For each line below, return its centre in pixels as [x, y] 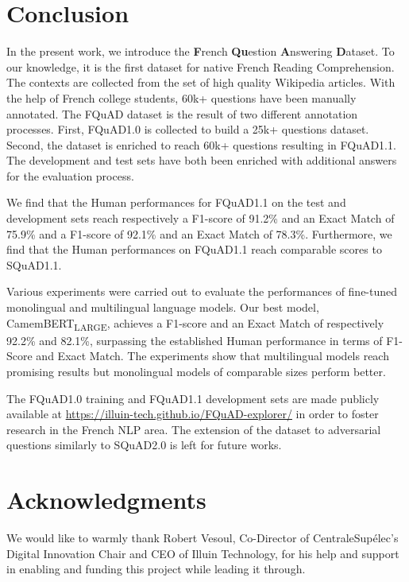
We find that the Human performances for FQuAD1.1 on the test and [176, 202]
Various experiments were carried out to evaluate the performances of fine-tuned [202, 291]
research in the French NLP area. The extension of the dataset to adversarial [194, 429]
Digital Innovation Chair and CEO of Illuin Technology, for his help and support [203, 553]
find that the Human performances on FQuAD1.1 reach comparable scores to [194, 249]
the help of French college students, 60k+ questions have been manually [181, 97]
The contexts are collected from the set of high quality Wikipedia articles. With [201, 82]
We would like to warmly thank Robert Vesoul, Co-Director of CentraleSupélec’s [203, 538]
